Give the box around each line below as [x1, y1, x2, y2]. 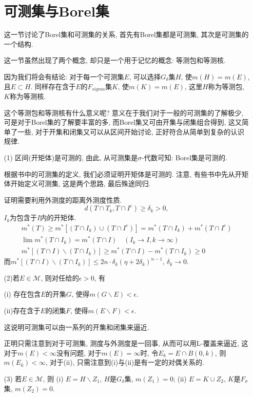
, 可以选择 [129, 71, 161, 81]
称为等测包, [208, 81, 244, 91]
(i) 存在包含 [4, 289, 41, 299]
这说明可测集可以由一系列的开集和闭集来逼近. [4, 321, 149, 332]
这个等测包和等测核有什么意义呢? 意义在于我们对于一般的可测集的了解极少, [4, 107, 244, 117]
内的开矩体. [40, 212, 77, 223]
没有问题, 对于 [56, 347, 102, 358]
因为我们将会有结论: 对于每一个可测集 [4, 71, 124, 81]
